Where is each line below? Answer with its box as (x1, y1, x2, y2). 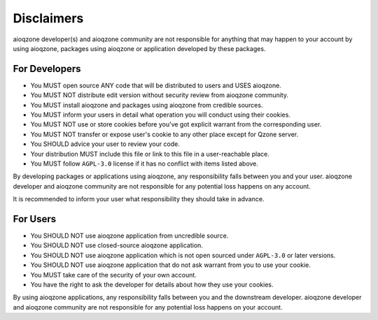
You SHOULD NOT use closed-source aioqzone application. (30, 241, 203, 249)
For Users (13, 213, 57, 225)
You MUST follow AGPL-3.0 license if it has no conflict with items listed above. (30, 159, 259, 168)
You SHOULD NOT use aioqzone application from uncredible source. (30, 231, 229, 240)
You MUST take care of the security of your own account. (30, 270, 197, 279)
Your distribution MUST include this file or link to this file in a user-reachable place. (30, 150, 269, 158)
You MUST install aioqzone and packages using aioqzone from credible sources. (30, 101, 263, 109)
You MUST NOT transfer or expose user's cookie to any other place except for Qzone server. (30, 130, 299, 138)
